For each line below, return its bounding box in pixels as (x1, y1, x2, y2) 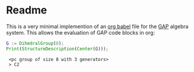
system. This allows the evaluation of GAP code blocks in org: (6, 29, 155, 36)
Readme (6, 4, 47, 17)
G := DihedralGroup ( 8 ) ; (6, 40, 64, 46)
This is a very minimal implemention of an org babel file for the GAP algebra (6, 23, 189, 30)
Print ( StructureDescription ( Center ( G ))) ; (6, 46, 109, 52)
